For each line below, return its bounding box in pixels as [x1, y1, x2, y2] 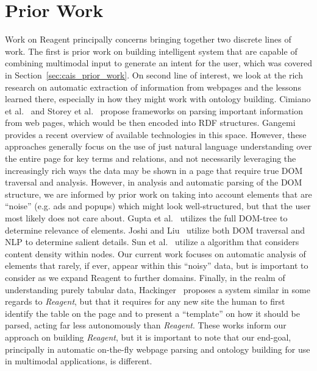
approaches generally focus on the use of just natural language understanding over [5, 140, 312, 153]
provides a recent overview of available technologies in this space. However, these [5, 128, 307, 140]
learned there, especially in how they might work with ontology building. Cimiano [5, 92, 311, 105]
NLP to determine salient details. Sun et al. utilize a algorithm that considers [5, 235, 299, 248]
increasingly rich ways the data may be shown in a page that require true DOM [5, 164, 303, 176]
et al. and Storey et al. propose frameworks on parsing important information [5, 104, 304, 117]
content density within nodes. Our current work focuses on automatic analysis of [5, 247, 306, 260]
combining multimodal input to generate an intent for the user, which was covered [5, 57, 312, 69]
